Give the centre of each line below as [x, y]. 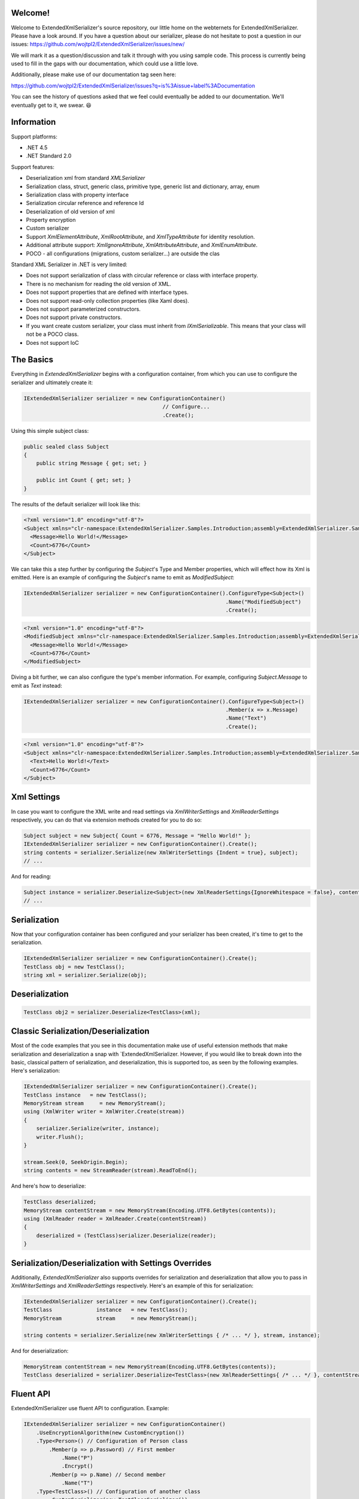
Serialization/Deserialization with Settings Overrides [111, 1263]
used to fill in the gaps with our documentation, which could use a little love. [105, 64]
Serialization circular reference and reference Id [85, 203]
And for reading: [31, 877]
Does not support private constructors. [74, 317]
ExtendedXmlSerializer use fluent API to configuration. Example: [90, 1408]
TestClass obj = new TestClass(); [74, 967]
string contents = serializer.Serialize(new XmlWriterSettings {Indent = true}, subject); [161, 852]
